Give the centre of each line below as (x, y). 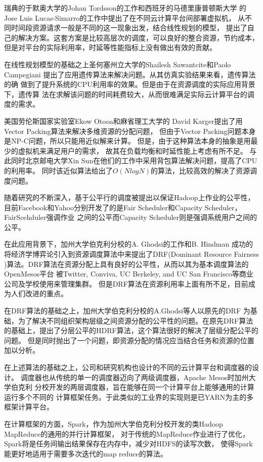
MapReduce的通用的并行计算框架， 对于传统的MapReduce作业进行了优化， (127, 433)
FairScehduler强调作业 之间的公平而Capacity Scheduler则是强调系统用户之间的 (131, 217)
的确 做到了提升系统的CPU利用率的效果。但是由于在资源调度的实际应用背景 (130, 84)
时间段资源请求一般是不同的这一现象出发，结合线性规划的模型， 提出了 (129, 28)
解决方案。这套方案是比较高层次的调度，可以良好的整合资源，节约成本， (138, 37)
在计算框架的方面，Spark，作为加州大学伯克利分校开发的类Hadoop (114, 423)
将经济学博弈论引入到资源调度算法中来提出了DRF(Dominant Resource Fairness (131, 254)
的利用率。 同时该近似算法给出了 (58, 170)
